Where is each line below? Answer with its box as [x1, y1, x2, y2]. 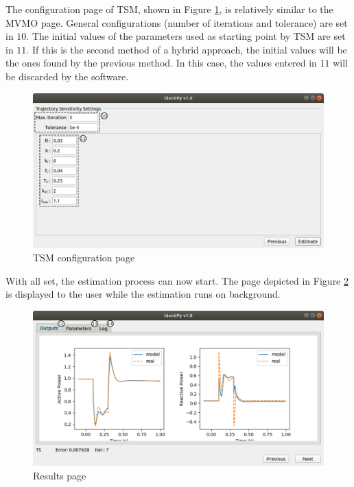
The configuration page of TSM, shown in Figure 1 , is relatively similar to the [5, 2, 333, 16]
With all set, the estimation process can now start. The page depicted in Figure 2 [5, 273, 349, 287]
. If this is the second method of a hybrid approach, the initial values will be [26, 42, 347, 56]
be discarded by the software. [5, 69, 129, 83]
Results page [33, 468, 86, 482]
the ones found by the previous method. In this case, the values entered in [5, 56, 317, 70]
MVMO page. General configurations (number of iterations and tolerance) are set [5, 15, 348, 29]
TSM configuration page [33, 250, 135, 265]
